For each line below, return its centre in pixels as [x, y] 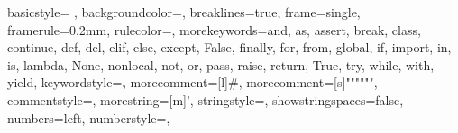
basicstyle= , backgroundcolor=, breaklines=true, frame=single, [184, 12]
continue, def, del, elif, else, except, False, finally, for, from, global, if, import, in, [229, 47]
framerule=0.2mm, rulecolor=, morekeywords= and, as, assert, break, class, [214, 29]
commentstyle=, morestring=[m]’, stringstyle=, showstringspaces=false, [206, 99]
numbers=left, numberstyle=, [89, 117]
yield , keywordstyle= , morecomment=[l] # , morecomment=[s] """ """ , [192, 82]
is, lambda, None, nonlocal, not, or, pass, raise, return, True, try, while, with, [221, 64]
